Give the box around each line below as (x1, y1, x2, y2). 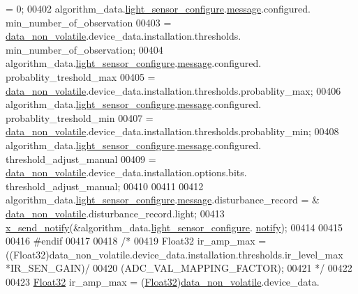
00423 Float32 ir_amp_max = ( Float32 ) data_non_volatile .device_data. (6, 274, 320, 288)
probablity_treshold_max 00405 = (6, 69, 156, 84)
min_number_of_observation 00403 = (6, 15, 172, 29)
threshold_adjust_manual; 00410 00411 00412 (6, 178, 204, 193)
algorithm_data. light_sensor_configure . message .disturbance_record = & (6, 192, 320, 207)
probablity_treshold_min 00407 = (6, 110, 154, 125)
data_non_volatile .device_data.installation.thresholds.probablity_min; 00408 (6, 124, 339, 139)
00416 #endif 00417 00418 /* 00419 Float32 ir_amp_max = (6, 233, 267, 248)
